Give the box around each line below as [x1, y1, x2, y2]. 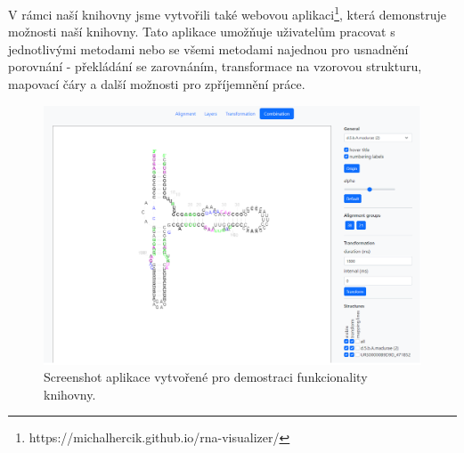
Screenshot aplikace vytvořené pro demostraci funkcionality [44, 368, 368, 386]
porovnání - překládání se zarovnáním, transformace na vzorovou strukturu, [8, 57, 422, 76]
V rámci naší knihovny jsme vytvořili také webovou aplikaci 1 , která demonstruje [8, 3, 446, 23]
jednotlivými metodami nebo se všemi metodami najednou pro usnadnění [8, 39, 409, 58]
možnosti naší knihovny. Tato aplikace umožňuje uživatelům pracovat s [8, 22, 395, 41]
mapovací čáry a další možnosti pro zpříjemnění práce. [8, 75, 305, 93]
